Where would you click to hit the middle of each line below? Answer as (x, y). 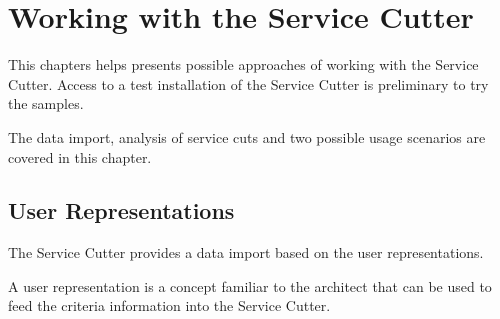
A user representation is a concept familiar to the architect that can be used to (250, 285)
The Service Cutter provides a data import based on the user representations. (246, 252)
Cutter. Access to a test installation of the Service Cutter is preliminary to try (248, 83)
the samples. (46, 103)
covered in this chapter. (80, 156)
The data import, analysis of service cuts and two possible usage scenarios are (247, 136)
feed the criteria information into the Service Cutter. (169, 305)
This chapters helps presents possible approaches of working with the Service (243, 64)
